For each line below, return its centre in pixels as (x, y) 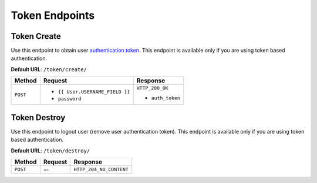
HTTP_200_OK (152, 88)
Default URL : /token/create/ (49, 69)
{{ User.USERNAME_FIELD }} (94, 92)
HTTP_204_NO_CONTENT (101, 170)
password (70, 99)
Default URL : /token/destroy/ (50, 151)
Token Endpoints (53, 15)
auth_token (166, 98)
